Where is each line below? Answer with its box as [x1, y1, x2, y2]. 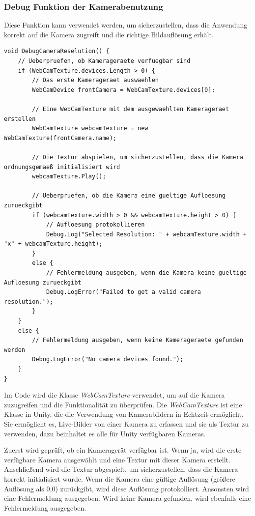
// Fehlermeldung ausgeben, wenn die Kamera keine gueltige [46, 269, 247, 277]
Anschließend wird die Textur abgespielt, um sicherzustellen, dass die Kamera [4, 464, 238, 474]
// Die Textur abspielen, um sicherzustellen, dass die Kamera [32, 153, 243, 161]
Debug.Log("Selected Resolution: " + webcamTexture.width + [46, 230, 247, 238]
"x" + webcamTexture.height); [4, 240, 103, 248]
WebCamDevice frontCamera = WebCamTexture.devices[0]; [32, 86, 215, 93]
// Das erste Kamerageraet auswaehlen [32, 77, 159, 84]
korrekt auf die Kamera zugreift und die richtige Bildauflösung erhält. [4, 29, 214, 39]
